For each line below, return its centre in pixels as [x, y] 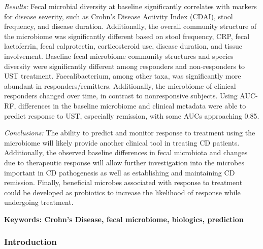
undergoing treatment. [39, 202]
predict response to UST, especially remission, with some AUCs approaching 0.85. [132, 115]
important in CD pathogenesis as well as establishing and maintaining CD [120, 172]
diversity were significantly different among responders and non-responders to [125, 66]
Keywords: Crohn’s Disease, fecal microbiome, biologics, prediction [124, 219]
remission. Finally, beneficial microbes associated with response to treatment [123, 182]
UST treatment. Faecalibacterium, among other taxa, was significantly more [123, 76]
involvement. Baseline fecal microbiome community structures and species [119, 56]
